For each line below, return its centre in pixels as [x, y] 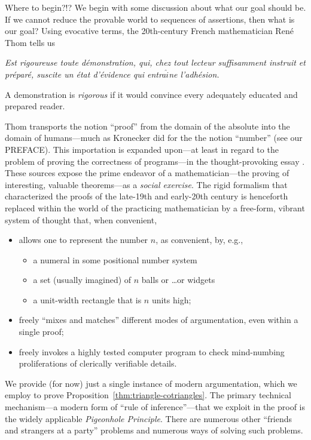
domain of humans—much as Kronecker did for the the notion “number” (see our [154, 138]
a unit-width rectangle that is [87, 299]
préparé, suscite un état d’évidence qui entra [86, 74]
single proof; [41, 332]
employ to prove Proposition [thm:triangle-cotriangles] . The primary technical [148, 395]
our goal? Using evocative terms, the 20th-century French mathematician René [149, 31]
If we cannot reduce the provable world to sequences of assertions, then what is [150, 19]
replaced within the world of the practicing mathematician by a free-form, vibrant [155, 207]
